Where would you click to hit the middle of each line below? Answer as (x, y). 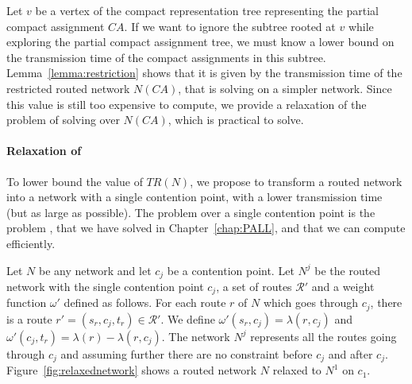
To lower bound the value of (75, 181)
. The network (196, 336)
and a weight (343, 286)
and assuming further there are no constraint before (187, 353)
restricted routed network (68, 88)
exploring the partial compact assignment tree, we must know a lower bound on (200, 42)
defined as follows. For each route (145, 303)
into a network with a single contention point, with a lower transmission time (194, 197)
